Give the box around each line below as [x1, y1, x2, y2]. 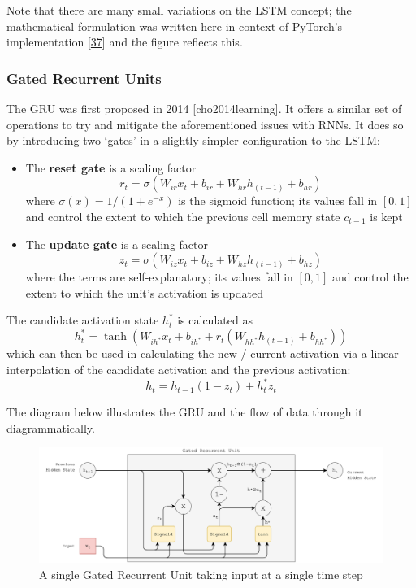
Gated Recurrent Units [6, 68, 162, 88]
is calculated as [177, 311, 253, 329]
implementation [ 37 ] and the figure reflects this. [6, 33, 243, 50]
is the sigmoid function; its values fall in [178, 192, 378, 209]
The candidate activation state [6, 311, 159, 329]
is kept [370, 207, 403, 224]
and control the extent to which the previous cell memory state [25, 207, 340, 224]
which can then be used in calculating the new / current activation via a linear [6, 345, 399, 362]
